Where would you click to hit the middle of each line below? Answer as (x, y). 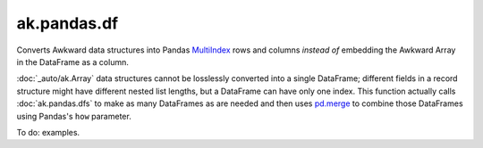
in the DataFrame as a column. (72, 62)
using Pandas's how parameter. (74, 116)
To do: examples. (48, 132)
